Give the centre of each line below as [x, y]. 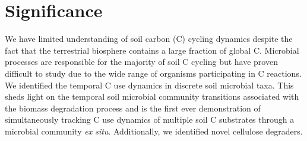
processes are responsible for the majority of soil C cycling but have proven [141, 62]
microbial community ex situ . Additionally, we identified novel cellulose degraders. [154, 131]
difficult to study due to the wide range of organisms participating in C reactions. [153, 73]
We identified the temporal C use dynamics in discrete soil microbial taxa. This [149, 85]
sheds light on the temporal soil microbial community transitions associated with [152, 96]
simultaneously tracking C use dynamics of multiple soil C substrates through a [150, 119]
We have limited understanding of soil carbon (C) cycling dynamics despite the [149, 39]
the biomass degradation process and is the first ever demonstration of [133, 108]
